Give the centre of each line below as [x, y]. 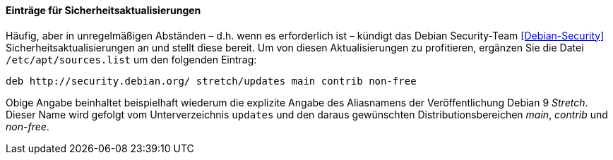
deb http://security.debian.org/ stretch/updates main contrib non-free [211, 81]
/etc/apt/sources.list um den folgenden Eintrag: [131, 59]
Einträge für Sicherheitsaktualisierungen [103, 10]
